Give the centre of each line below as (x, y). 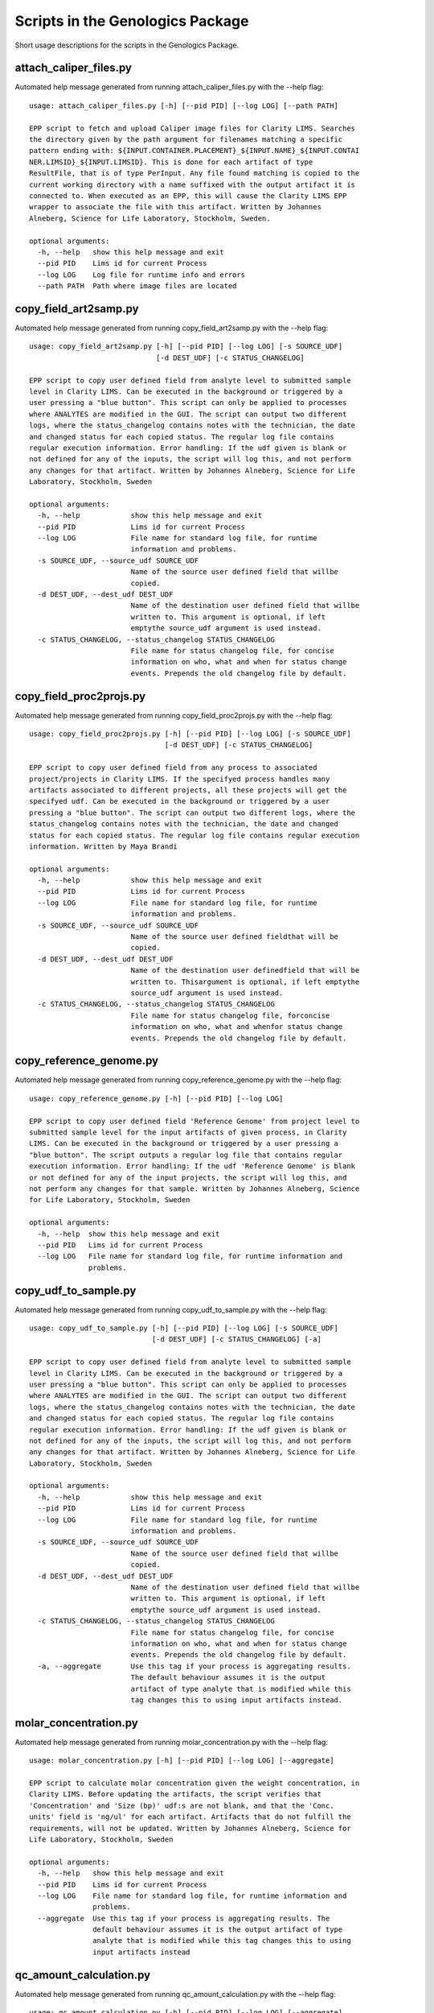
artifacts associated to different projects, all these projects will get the (188, 790)
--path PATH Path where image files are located (137, 286)
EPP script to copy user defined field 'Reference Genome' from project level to (194, 1121)
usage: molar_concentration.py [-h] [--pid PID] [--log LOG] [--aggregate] (182, 1761)
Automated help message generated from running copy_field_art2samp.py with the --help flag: (172, 328)
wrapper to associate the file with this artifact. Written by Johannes (175, 207)
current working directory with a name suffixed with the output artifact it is (192, 184)
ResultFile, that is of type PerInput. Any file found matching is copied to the (194, 174)
